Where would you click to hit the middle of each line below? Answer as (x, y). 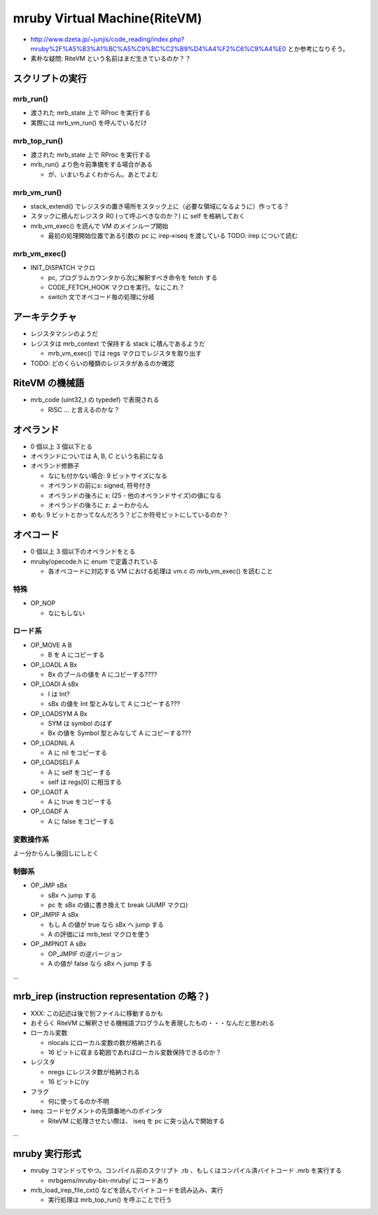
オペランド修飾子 (55, 466)
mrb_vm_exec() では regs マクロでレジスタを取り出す (125, 353)
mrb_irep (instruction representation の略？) (111, 996)
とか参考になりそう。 (318, 48)
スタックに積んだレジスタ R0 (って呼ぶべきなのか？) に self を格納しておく (138, 216)
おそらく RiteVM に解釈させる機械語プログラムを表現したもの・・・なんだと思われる (153, 1023)
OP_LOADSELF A (55, 762)
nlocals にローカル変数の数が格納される (105, 1042)
